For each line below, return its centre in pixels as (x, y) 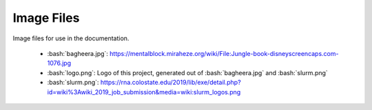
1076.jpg (59, 63)
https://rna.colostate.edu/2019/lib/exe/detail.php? (170, 83)
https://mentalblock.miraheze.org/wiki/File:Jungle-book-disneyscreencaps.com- (224, 53)
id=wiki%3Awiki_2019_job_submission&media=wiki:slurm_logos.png (144, 92)
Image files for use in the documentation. (71, 38)
